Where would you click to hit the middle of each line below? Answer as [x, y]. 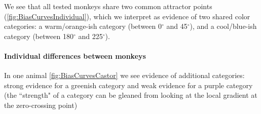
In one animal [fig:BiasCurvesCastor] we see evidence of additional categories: [124, 75]
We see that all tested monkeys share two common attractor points [108, 6]
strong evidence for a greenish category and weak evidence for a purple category [128, 85]
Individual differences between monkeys [75, 55]
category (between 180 [39, 36]
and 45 [177, 26]
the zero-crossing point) [41, 105]
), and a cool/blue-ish [223, 26]
